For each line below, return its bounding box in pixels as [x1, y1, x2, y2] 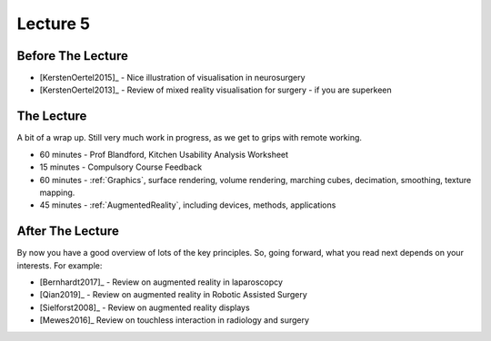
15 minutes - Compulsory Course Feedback [39, 161, 203, 172]
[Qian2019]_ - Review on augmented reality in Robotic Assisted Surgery [39, 289, 308, 300]
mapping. [39, 187, 75, 198]
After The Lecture [16, 223, 120, 239]
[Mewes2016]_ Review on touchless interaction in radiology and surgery [39, 315, 309, 326]
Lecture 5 [16, 14, 91, 34]
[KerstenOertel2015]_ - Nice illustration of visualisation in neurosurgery [39, 73, 306, 83]
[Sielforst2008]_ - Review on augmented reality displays [39, 302, 250, 313]
